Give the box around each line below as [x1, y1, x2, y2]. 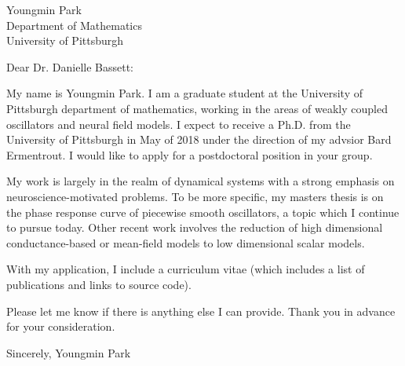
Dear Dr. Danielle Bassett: [6, 58, 133, 75]
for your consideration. [6, 318, 115, 335]
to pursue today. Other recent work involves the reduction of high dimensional [6, 219, 383, 236]
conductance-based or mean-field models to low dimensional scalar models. [6, 234, 365, 251]
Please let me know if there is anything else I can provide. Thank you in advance [6, 302, 396, 319]
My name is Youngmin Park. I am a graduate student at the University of [6, 85, 363, 101]
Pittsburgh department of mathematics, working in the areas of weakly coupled [6, 100, 388, 116]
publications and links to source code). [6, 276, 192, 292]
